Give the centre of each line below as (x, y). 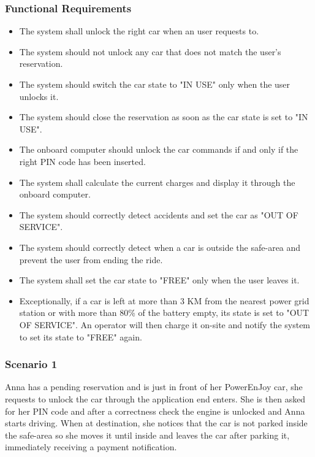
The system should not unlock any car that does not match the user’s (150, 51)
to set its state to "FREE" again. (81, 336)
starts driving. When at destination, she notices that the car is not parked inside (156, 423)
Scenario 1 (31, 364)
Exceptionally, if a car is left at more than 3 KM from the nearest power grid (164, 300)
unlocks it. (39, 96)
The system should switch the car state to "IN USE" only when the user (155, 84)
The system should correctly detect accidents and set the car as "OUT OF (159, 214)
